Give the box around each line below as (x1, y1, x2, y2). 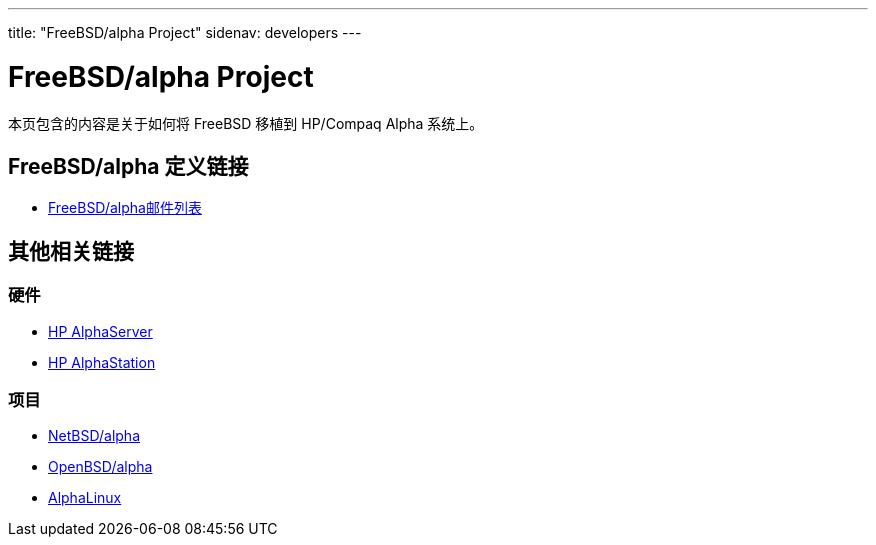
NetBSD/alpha (48, 427, 140, 445)
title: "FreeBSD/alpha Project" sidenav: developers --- (8, 24, 362, 41)
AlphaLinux (48, 489, 122, 507)
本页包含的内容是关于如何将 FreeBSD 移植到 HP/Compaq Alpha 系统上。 (8, 114, 484, 132)
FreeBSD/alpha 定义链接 (8, 153, 249, 179)
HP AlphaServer (48, 322, 153, 340)
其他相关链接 (8, 238, 134, 264)
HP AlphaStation (48, 353, 156, 371)
